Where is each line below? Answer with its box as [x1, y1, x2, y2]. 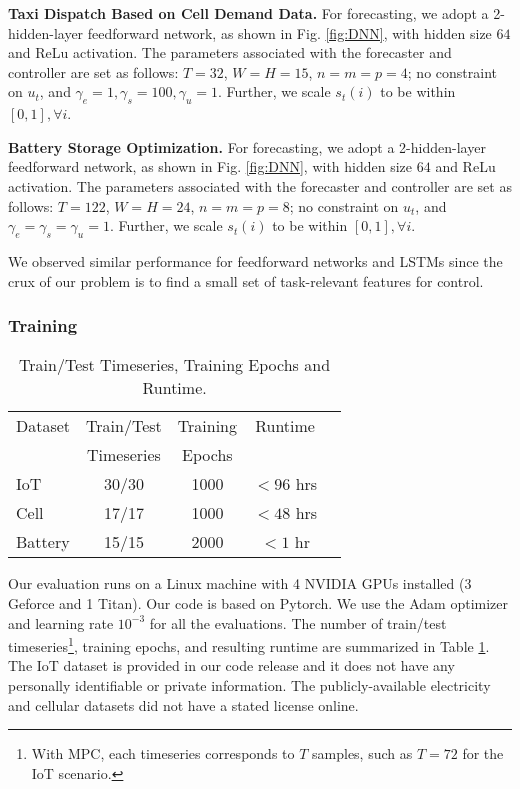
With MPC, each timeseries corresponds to [31, 743, 295, 764]
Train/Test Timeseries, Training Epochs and [19, 353, 331, 377]
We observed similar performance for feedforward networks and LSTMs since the [8, 250, 503, 271]
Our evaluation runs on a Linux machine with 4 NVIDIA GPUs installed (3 [8, 573, 472, 594]
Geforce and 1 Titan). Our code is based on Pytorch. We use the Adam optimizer [8, 592, 508, 613]
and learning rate [8, 612, 114, 633]
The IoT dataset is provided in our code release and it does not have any [8, 655, 455, 676]
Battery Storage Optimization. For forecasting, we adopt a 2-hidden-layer [8, 136, 486, 157]
